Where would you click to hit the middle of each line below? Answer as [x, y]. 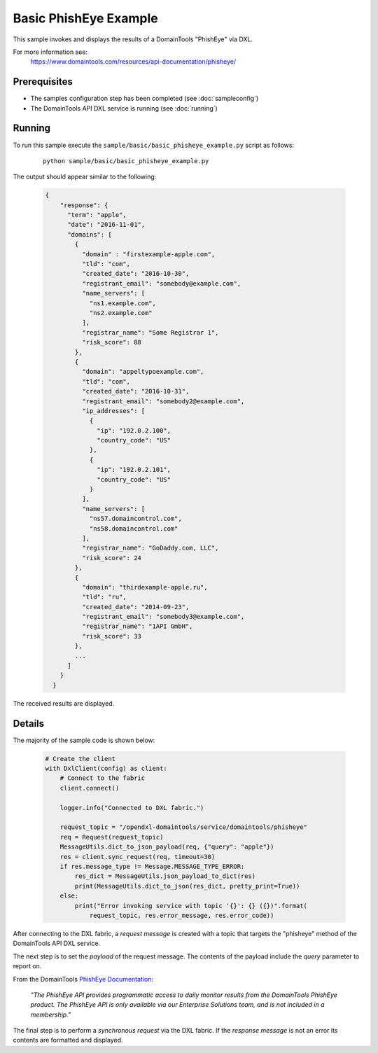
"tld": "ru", [104, 597]
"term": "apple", [97, 215]
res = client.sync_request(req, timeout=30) [138, 857]
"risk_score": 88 [111, 342]
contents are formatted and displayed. [68, 1040]
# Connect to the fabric [103, 778]
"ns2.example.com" [121, 313]
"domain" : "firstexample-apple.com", [148, 254]
